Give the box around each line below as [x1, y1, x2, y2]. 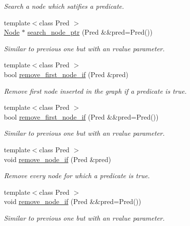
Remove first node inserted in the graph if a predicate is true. [4, 85, 187, 96]
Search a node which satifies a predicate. [4, 1, 124, 11]
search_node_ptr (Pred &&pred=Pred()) [27, 27, 153, 37]
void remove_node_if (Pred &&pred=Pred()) [4, 196, 141, 206]
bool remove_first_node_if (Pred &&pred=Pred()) [4, 111, 159, 122]
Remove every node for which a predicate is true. [4, 170, 150, 181]
